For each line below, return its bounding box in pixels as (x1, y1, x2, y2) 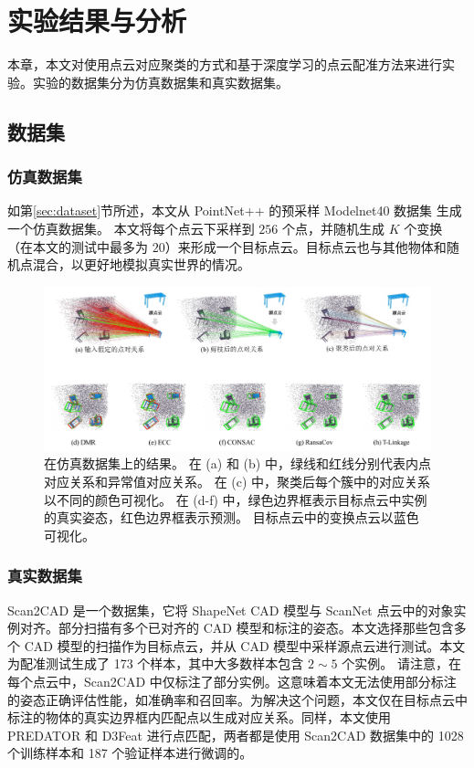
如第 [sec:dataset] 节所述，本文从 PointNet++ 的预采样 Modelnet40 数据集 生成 (7, 201, 462, 220)
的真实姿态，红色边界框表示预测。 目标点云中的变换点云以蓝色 (44, 508, 419, 527)
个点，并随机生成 (281, 218, 384, 237)
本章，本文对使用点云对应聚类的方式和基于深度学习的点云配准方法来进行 (7, 55, 442, 74)
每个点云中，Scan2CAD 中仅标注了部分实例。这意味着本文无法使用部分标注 (7, 671, 457, 690)
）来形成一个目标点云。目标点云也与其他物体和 (164, 237, 447, 256)
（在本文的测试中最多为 (7, 237, 148, 256)
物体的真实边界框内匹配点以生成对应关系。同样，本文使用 (45, 708, 391, 727)
